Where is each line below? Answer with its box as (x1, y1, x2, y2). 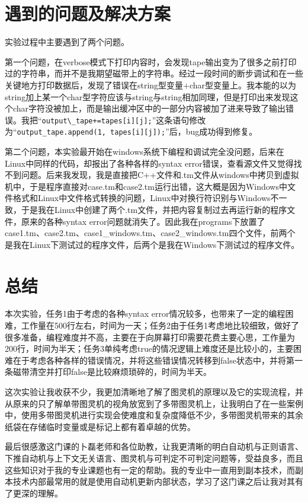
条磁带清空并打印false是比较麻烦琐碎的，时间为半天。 (5, 365, 211, 378)
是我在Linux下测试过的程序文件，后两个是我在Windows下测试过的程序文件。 (5, 238, 300, 250)
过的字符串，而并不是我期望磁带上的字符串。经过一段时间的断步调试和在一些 (5, 67, 303, 79)
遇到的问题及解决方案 (5, 1, 171, 26)
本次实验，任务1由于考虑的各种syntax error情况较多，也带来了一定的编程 (5, 307, 285, 320)
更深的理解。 (12, 486, 63, 499)
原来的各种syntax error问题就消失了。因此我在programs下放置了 (21, 215, 265, 227)
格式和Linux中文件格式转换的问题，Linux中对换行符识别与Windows (12, 192, 271, 204)
